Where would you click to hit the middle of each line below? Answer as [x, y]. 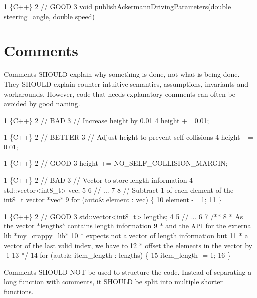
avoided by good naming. [42, 104]
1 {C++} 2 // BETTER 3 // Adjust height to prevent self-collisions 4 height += [128, 137]
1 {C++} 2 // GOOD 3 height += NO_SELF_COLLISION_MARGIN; [116, 163]
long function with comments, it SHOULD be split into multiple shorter [113, 281]
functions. [19, 291]
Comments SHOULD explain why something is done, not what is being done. [122, 74]
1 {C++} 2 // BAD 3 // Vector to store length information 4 [98, 180]
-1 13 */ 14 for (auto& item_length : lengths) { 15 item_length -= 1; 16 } [118, 255]
